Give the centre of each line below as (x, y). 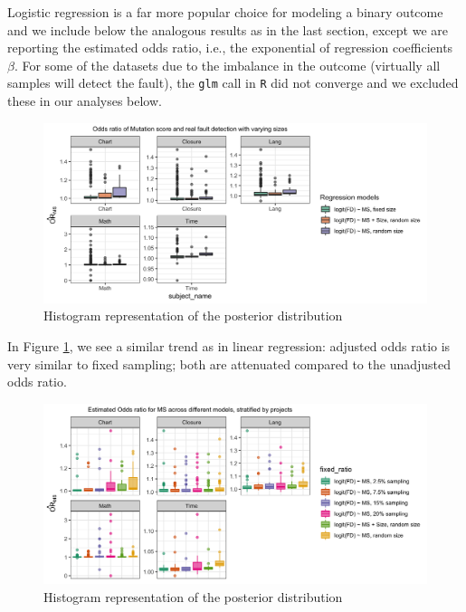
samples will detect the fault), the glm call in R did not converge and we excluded (233, 83)
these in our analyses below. (85, 101)
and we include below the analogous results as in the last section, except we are (228, 29)
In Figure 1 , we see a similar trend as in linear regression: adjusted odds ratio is (229, 345)
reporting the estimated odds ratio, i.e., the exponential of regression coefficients (230, 48)
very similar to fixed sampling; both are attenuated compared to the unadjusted (229, 363)
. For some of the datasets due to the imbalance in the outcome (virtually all (227, 65)
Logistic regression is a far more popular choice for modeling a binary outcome (225, 12)
